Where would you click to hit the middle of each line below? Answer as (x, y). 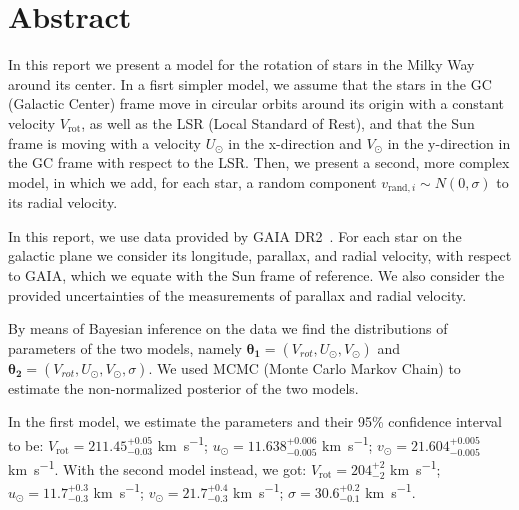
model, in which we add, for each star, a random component (192, 181)
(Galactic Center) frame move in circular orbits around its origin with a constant (256, 103)
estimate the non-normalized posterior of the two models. (183, 387)
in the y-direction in (449, 142)
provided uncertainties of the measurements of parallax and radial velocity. (237, 294)
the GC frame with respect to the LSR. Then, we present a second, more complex (259, 162)
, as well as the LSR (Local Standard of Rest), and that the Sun (278, 122)
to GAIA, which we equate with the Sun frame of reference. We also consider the (256, 274)
